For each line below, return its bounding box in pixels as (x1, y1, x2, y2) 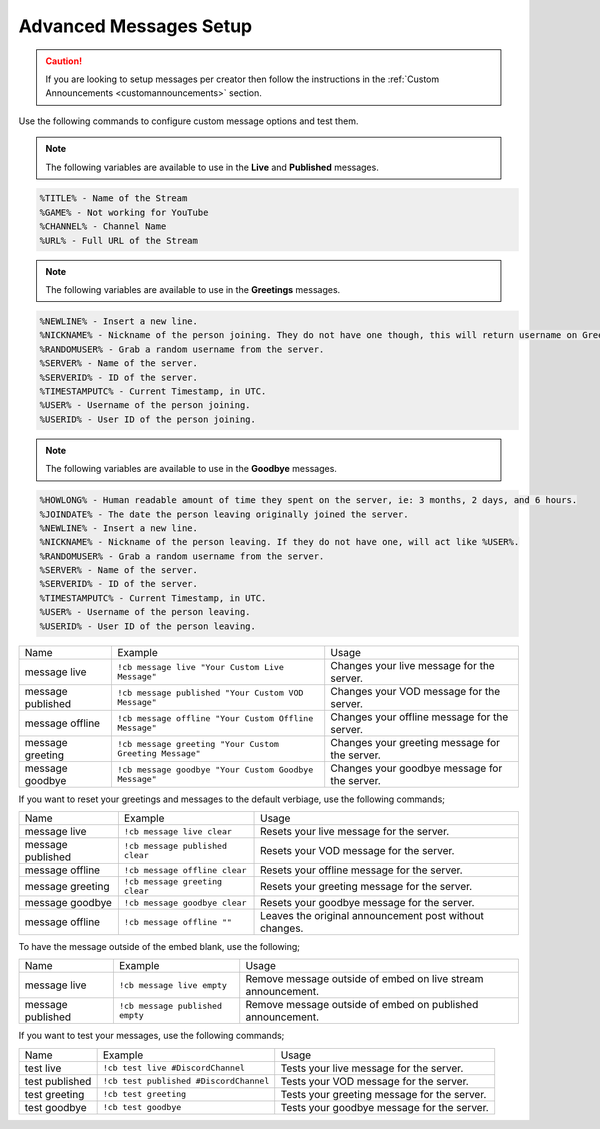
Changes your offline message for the (330, 710, 509, 724)
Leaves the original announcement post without (260, 909, 485, 922)
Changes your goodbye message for (330, 761, 503, 775)
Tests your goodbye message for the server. (280, 1100, 489, 1114)
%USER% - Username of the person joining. (39, 400, 251, 411)
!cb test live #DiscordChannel (102, 1063, 245, 1074)
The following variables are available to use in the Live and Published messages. (45, 161, 379, 173)
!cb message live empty (118, 980, 227, 990)
